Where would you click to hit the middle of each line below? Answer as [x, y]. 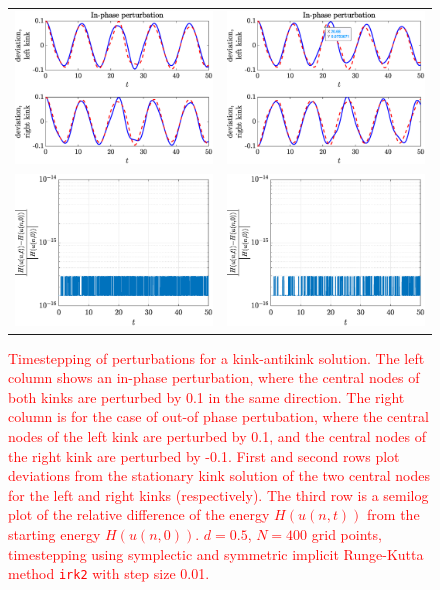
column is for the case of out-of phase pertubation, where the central [218, 416]
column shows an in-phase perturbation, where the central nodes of [214, 377]
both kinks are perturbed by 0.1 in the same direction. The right [206, 396]
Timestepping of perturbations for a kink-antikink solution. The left [216, 357]
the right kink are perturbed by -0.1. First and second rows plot [204, 455]
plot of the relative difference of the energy [139, 514]
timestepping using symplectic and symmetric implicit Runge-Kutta [216, 553]
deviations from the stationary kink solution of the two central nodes [219, 475]
